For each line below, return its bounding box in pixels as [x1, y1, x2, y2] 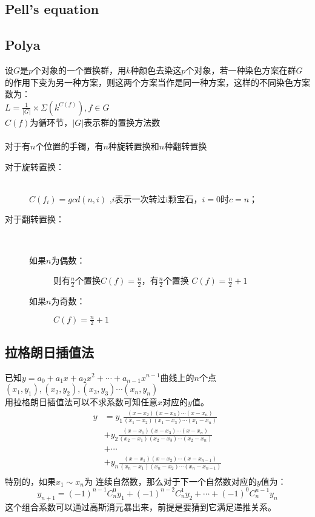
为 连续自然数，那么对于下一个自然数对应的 [84, 474, 257, 487]
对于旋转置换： [5, 160, 64, 173]
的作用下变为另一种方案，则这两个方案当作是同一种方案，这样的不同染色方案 [5, 75, 310, 88]
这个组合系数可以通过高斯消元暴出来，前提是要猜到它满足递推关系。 [5, 500, 276, 513]
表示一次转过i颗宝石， [114, 192, 202, 205]
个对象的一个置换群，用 [33, 63, 127, 76]
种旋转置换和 [108, 139, 159, 152]
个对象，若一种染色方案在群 [185, 63, 296, 76]
